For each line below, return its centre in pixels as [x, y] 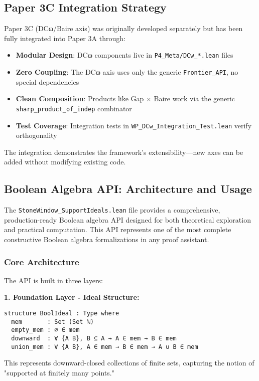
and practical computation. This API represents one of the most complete [118, 229]
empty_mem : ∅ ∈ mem [45, 330]
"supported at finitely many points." [59, 372]
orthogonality [36, 135]
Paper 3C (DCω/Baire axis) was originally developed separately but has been [123, 28]
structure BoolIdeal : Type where [62, 314]
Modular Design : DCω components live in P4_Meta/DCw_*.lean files [124, 55]
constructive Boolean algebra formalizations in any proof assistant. [107, 239]
